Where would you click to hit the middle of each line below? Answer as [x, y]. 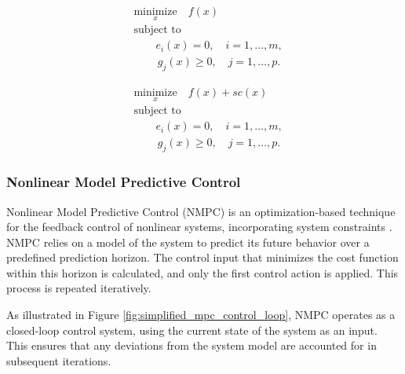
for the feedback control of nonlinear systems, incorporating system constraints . [199, 227]
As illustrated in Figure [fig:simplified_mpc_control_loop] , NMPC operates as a [201, 315]
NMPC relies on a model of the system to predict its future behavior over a [188, 242]
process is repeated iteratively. [79, 288]
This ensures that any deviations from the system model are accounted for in [192, 345]
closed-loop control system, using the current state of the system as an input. [192, 330]
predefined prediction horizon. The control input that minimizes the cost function [202, 257]
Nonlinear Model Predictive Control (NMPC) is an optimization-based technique [201, 211]
